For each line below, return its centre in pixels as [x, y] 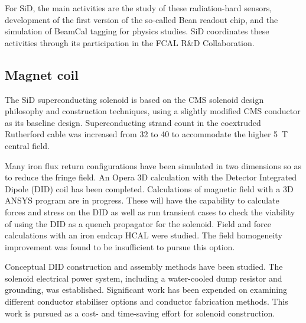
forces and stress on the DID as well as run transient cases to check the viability [150, 211]
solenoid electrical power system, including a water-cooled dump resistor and [144, 278]
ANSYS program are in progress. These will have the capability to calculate [142, 200]
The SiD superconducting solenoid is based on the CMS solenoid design [134, 99]
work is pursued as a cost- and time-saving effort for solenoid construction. [140, 313]
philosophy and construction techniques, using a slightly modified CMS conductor [153, 111]
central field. [27, 145]
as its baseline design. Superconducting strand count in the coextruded [133, 122]
